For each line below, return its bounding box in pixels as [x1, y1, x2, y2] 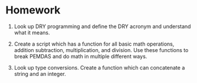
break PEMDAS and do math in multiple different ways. [14, 53, 147, 60]
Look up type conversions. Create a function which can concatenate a [14, 64, 185, 71]
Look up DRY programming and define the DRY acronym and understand [14, 23, 191, 30]
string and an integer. [14, 70, 66, 77]
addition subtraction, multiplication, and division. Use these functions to [14, 46, 189, 53]
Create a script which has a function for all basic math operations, [14, 40, 175, 47]
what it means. [14, 29, 50, 36]
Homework [5, 4, 61, 17]
